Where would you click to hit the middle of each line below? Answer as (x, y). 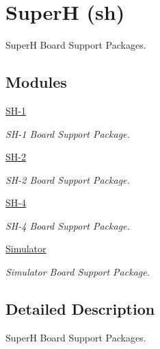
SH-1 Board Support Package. (68, 133)
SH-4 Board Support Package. (68, 225)
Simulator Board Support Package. (78, 272)
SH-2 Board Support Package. (68, 179)
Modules (36, 82)
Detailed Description (80, 309)
